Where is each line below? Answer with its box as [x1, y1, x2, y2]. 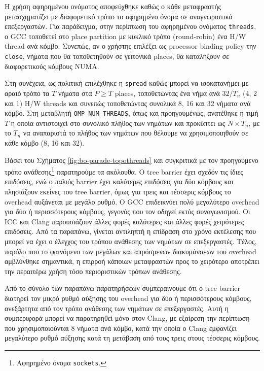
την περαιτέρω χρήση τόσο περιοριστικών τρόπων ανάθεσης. [5, 265, 182, 276]
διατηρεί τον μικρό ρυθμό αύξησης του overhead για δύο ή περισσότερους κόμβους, [5, 292, 252, 303]
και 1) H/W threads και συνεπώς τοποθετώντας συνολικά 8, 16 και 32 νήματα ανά [5, 97, 251, 108]
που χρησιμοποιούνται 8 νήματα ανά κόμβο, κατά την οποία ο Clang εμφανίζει [5, 322, 237, 333]
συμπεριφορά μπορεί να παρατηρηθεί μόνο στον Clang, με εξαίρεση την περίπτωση [5, 313, 250, 323]
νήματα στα [58, 87, 92, 98]
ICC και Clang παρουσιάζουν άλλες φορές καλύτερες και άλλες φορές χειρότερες [5, 216, 244, 226]
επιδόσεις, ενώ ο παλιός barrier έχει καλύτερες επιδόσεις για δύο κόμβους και [5, 176, 234, 187]
